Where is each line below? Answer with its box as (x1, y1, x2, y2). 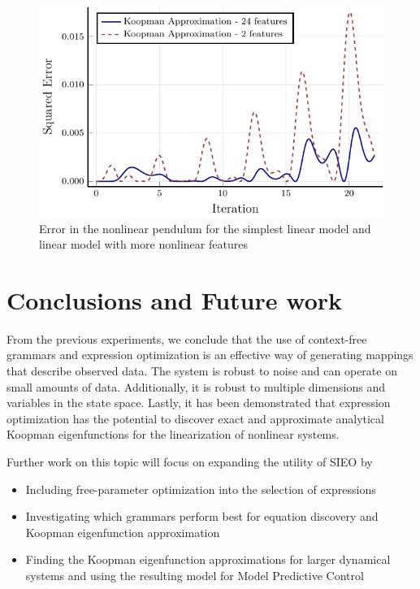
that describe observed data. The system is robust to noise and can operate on (6, 362, 397, 379)
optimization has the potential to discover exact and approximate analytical (6, 409, 384, 427)
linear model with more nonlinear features (39, 236, 248, 253)
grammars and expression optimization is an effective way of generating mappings (6, 346, 414, 363)
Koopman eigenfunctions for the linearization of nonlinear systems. (6, 426, 340, 443)
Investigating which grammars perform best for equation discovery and (25, 508, 379, 525)
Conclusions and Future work (6, 283, 343, 316)
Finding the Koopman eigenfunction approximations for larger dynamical (25, 551, 391, 568)
